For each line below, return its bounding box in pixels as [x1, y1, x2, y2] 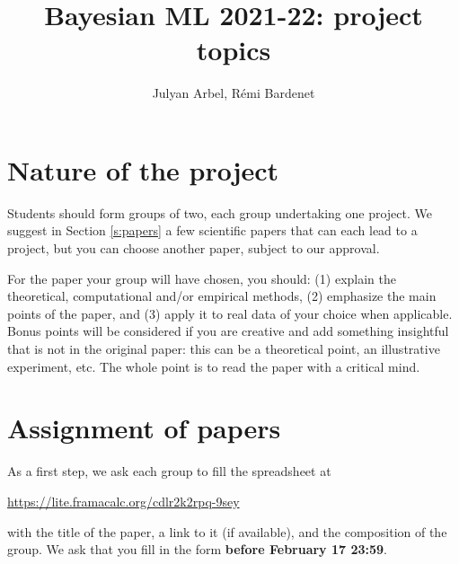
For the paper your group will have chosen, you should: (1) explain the [7, 269, 396, 287]
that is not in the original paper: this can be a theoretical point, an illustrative [7, 339, 440, 357]
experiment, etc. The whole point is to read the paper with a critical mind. [7, 357, 420, 375]
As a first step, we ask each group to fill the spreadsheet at [7, 462, 331, 480]
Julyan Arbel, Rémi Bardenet [152, 84, 315, 102]
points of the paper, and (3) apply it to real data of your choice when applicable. [7, 304, 453, 322]
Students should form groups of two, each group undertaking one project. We [7, 203, 432, 222]
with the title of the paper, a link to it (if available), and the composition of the [7, 522, 447, 541]
